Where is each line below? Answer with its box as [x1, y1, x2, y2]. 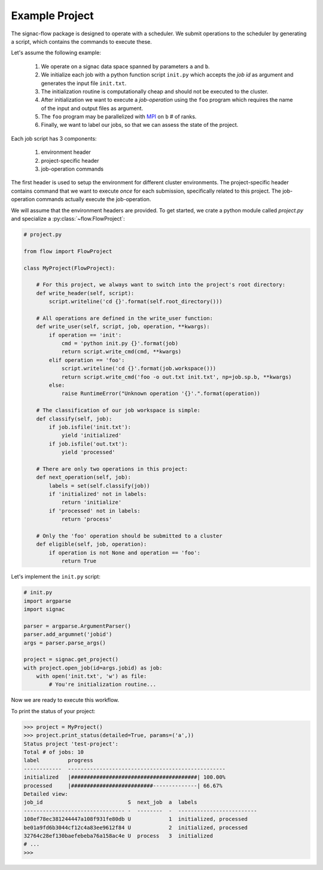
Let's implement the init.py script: [11, 573, 101, 580]
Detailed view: [23, 790, 68, 797]
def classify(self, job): [36, 415, 112, 422]
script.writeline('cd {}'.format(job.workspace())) [61, 365, 217, 372]
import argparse [23, 597, 72, 604]
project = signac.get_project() [23, 656, 119, 663]
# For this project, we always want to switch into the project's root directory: [36, 281, 286, 288]
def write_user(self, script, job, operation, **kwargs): [36, 323, 210, 330]
